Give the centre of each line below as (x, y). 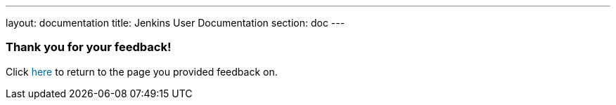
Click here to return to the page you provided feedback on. (142, 71)
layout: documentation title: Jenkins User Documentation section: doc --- (175, 23)
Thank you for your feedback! (89, 47)
